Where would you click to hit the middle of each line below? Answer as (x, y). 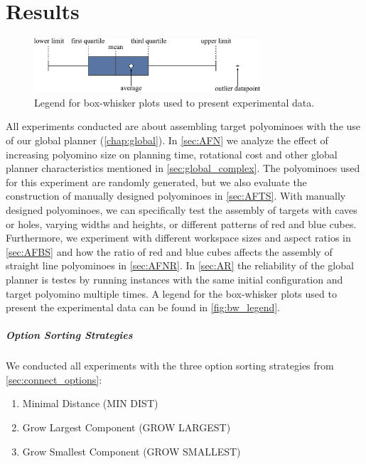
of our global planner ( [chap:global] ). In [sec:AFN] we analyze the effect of (167, 140)
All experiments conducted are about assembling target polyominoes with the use (183, 126)
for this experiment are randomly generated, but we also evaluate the (156, 182)
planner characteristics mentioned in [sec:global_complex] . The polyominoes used (183, 168)
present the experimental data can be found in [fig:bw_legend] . (143, 307)
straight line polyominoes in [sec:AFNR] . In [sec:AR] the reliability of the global (180, 265)
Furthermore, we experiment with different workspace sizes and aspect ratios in (178, 238)
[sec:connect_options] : (54, 379)
